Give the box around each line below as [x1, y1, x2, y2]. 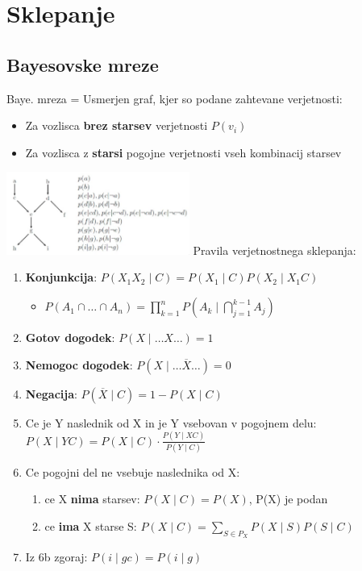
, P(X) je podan [248, 490, 328, 507]
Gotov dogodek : [25, 329, 115, 346]
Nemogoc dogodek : [25, 356, 133, 373]
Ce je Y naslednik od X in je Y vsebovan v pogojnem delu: [25, 414, 317, 431]
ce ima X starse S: [44, 518, 137, 535]
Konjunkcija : [25, 269, 98, 285]
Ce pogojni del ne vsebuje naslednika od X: [25, 463, 240, 480]
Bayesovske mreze [6, 52, 159, 77]
